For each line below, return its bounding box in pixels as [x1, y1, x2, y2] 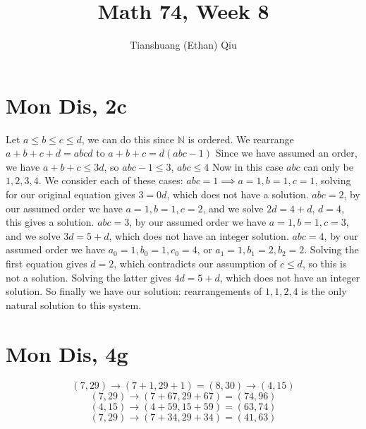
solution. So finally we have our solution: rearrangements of [6, 284, 262, 298]
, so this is [302, 256, 347, 270]
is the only [301, 284, 347, 298]
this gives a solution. [6, 214, 94, 229]
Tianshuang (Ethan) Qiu [130, 37, 237, 52]
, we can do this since [81, 131, 174, 146]
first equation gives [6, 256, 87, 270]
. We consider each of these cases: [38, 173, 183, 188]
